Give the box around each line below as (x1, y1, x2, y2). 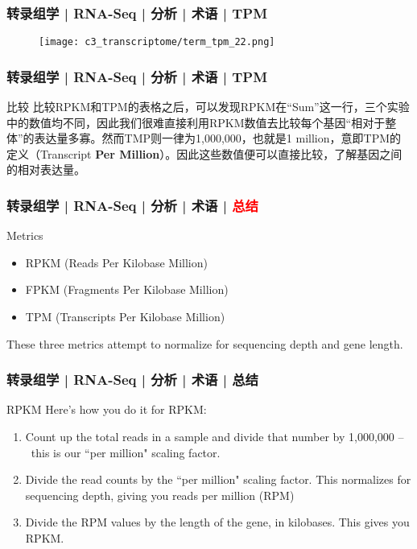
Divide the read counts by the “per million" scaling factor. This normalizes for (25, 471, 411, 488)
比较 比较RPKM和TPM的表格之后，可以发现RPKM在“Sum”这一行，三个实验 (6, 98, 410, 115)
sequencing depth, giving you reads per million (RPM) (25, 486, 295, 503)
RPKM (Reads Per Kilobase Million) (25, 254, 208, 270)
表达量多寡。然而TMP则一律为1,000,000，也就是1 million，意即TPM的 (34, 130, 402, 147)
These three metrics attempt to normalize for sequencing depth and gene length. (6, 335, 403, 352)
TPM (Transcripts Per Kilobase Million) (25, 308, 225, 325)
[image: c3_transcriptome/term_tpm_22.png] (39, 36, 275, 48)
